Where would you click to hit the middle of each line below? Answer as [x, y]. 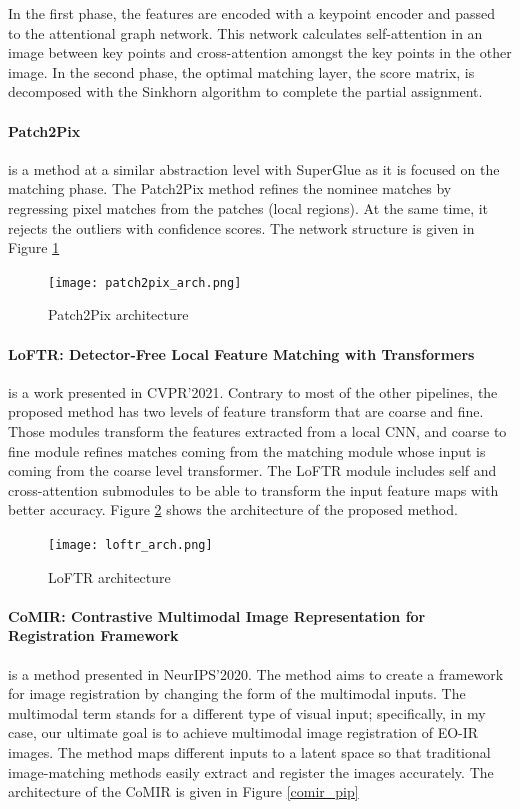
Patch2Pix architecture [118, 314]
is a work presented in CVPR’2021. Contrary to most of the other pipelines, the [253, 391]
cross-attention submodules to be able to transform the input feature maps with [253, 489]
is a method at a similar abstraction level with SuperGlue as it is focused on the [254, 168]
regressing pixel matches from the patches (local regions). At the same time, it [248, 207]
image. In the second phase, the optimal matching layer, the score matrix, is [241, 71]
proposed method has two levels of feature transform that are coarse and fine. [246, 411]
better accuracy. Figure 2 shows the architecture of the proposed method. [233, 509]
